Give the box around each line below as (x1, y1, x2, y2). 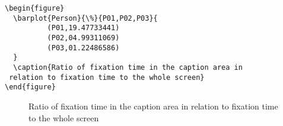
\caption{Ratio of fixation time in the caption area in (13, 63, 243, 72)
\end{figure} (5, 83, 56, 92)
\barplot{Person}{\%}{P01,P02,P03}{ (13, 14, 158, 22)
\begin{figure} (5, 4, 65, 12)
